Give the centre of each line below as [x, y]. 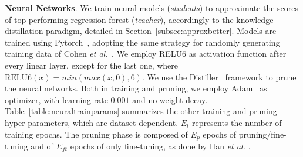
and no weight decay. [170, 99]
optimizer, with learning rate [56, 99]
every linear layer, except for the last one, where [92, 65]
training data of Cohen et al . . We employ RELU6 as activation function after [146, 54]
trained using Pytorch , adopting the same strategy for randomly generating [142, 42]
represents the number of [237, 122]
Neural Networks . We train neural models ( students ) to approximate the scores [152, 8]
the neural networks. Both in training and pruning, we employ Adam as [136, 88]
